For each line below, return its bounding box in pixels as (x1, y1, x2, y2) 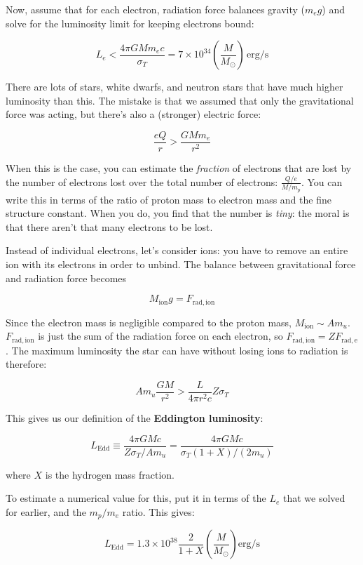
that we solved (282, 491, 345, 505)
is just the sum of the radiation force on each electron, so (38, 328, 283, 343)
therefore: (6, 357, 47, 371)
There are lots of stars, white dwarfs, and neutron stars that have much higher (6, 79, 343, 94)
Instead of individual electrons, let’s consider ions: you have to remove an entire (6, 243, 348, 258)
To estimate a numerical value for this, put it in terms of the (6, 491, 266, 505)
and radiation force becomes (6, 270, 127, 285)
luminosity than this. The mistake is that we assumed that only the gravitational (6, 93, 354, 107)
